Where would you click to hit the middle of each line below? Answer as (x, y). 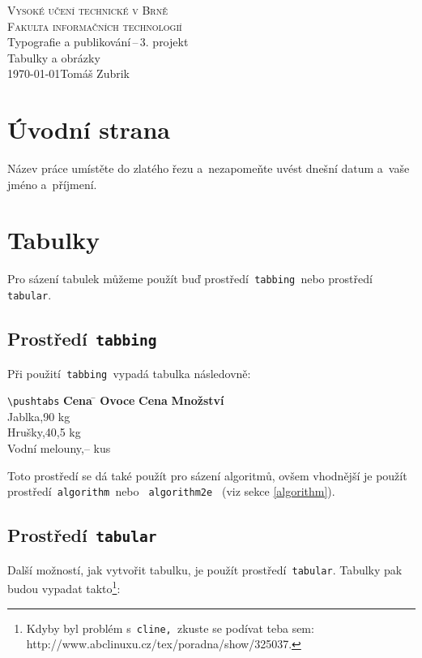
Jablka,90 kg (39, 416)
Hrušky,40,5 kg (44, 432)
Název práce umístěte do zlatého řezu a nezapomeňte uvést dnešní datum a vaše (209, 168)
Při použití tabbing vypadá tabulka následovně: (129, 373)
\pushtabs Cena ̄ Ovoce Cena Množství (116, 400)
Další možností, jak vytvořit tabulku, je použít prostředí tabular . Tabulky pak (205, 569)
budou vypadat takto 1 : (64, 587)
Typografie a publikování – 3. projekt (98, 42)
